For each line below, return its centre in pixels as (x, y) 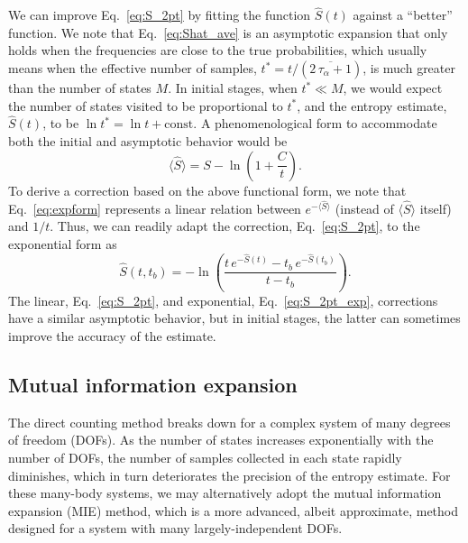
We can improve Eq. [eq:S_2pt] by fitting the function (160, 15)
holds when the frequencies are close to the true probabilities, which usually (218, 50)
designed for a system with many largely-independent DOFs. (175, 528)
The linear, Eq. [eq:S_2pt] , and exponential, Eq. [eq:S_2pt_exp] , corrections (223, 300)
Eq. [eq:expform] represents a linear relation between (155, 208)
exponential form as (63, 244)
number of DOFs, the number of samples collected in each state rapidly (205, 458)
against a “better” (403, 15)
